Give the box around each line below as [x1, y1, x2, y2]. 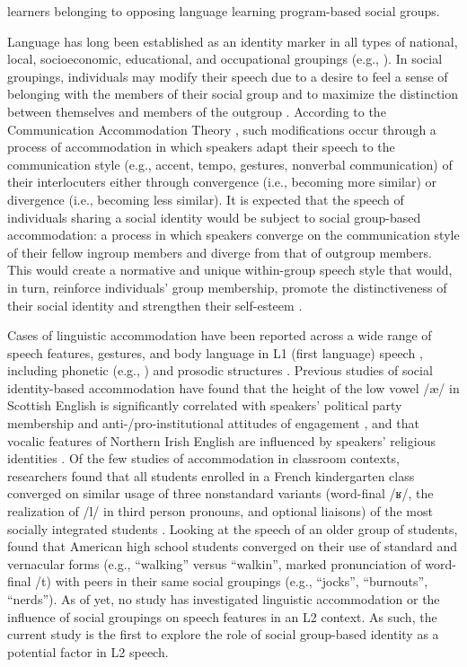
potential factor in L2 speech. [7, 642, 169, 661]
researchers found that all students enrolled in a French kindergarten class [7, 466, 415, 485]
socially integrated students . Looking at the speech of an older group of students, [7, 519, 458, 538]
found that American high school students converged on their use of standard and [7, 537, 458, 556]
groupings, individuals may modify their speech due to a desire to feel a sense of [7, 66, 448, 85]
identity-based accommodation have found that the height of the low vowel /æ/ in [7, 378, 460, 397]
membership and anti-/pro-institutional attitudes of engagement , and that [7, 414, 419, 433]
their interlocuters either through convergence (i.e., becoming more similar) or [7, 172, 437, 191]
